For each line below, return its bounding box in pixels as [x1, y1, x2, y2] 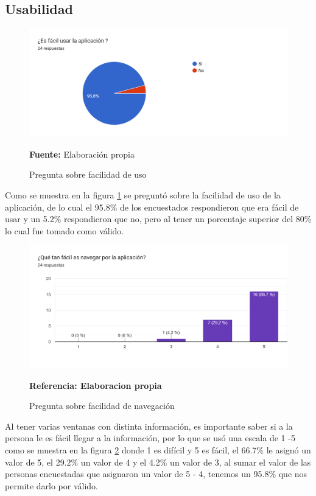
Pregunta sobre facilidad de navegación [29, 399, 175, 412]
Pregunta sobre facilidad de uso [29, 168, 147, 181]
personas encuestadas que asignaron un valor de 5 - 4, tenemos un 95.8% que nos [5, 467, 307, 480]
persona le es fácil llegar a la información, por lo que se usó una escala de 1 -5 [5, 431, 295, 444]
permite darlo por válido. [5, 479, 98, 492]
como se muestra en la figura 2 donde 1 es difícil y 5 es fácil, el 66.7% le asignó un [5, 444, 311, 456]
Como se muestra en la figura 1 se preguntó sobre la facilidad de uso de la [5, 189, 281, 201]
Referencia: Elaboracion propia [29, 379, 162, 391]
